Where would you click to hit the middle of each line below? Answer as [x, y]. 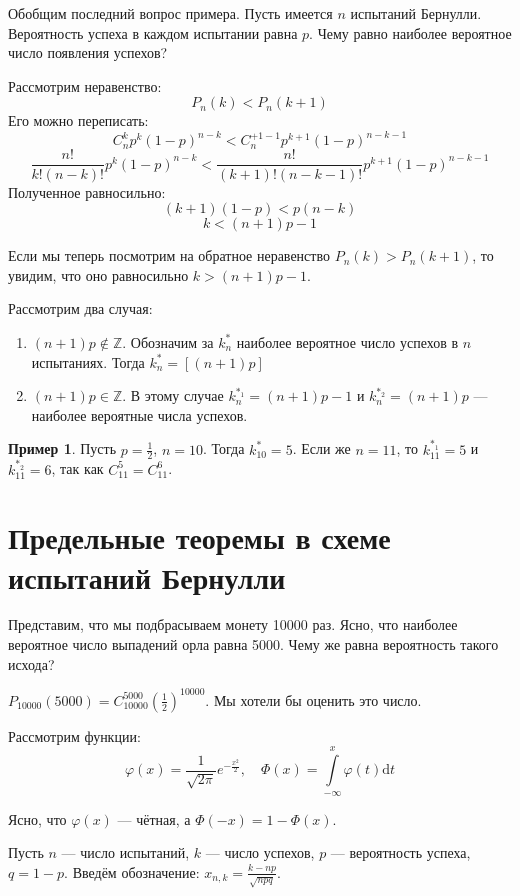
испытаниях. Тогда [88, 361]
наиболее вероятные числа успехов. [139, 414]
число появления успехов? [88, 52]
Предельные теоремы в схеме [199, 537]
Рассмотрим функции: [74, 735]
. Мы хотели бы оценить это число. [313, 699]
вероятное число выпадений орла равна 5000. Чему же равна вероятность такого [253, 644]
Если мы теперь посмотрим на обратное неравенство [169, 255]
